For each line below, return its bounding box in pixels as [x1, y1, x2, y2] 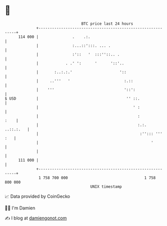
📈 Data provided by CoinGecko [5, 193, 70, 199]
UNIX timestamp [90, 184, 122, 189]
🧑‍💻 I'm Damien [5, 205, 36, 211]
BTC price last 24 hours [81, 21, 134, 26]
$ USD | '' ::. [5, 96, 140, 101]
